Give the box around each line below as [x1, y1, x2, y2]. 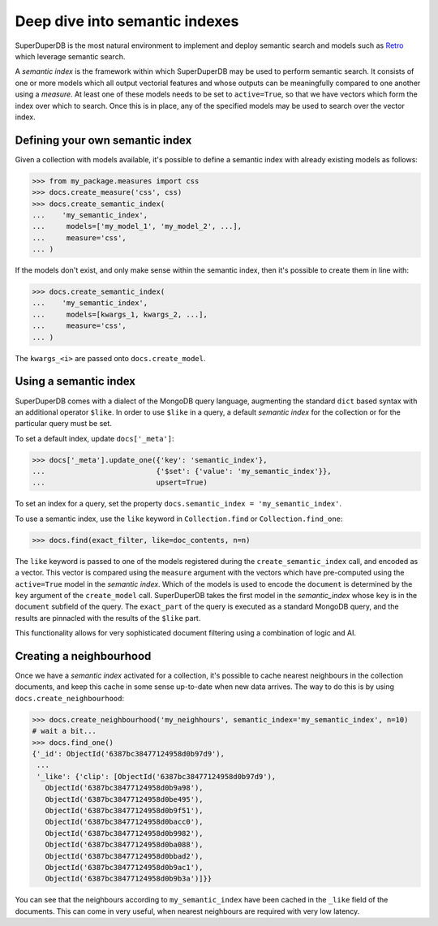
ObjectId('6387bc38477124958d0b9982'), [45, 829, 204, 838]
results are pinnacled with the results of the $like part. [15, 613, 201, 622]
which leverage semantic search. [15, 51, 126, 61]
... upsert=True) [32, 478, 208, 487]
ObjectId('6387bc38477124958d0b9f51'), [45, 806, 204, 815]
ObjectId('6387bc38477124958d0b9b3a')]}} [45, 874, 213, 884]
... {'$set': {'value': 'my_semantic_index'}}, [32, 467, 332, 476]
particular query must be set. [15, 419, 113, 429]
